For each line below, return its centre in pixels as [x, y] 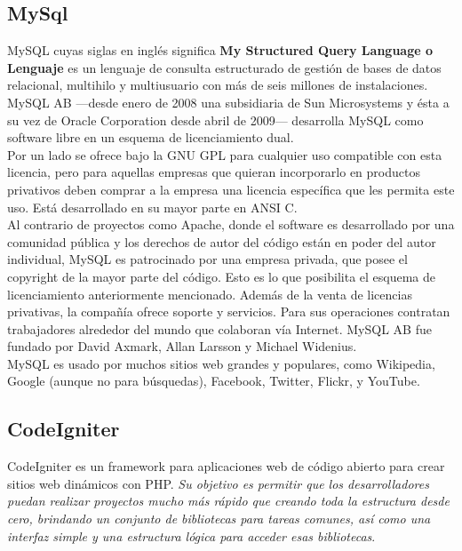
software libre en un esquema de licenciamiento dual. [151, 137]
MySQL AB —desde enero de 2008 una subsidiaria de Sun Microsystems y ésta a [228, 102]
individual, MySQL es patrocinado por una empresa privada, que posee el [207, 259]
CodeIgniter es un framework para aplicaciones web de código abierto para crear [226, 466]
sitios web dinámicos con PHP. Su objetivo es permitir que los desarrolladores [218, 483]
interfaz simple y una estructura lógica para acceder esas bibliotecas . [191, 535]
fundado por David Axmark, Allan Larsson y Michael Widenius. [182, 346]
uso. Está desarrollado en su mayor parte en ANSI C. [152, 207]
